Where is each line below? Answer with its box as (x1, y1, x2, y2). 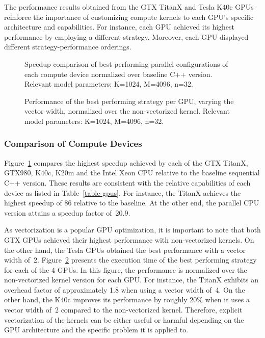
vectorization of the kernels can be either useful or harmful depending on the (4, 314, 244, 325)
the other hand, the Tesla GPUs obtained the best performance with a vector (4, 244, 246, 255)
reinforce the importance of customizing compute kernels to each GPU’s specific (4, 11, 254, 22)
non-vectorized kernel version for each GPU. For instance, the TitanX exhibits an (4, 274, 259, 285)
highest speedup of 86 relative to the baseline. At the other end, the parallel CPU (4, 197, 259, 208)
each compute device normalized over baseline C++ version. (24, 68, 213, 79)
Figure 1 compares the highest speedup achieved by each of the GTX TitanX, (4, 157, 248, 168)
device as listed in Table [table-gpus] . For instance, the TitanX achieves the (4, 187, 241, 198)
